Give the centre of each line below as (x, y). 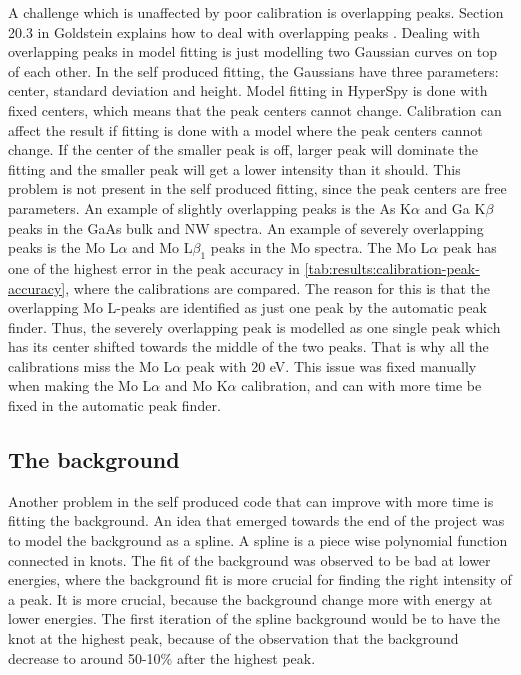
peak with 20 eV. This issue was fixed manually (331, 365)
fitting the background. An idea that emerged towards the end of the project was (256, 520)
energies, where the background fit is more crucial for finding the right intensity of (260, 579)
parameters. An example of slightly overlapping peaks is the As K (209, 207)
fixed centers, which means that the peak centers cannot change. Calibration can (255, 109)
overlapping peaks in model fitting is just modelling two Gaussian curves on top (253, 51)
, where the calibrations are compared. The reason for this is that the (278, 287)
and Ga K (455, 207)
